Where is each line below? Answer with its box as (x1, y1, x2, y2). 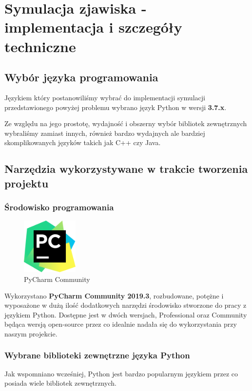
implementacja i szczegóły (4, 17, 182, 37)
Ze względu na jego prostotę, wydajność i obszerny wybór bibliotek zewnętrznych (4, 118, 247, 129)
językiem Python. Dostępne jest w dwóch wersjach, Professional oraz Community (4, 309, 247, 319)
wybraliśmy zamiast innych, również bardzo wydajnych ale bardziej (4, 128, 205, 138)
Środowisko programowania (4, 201, 114, 213)
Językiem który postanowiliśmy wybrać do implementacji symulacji (4, 92, 205, 102)
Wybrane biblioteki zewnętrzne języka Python (4, 349, 190, 361)
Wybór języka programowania (4, 70, 158, 85)
